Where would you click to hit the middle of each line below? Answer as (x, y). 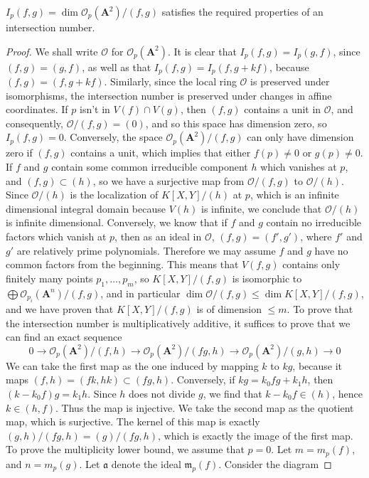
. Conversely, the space (113, 137)
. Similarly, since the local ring (170, 81)
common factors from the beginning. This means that (122, 264)
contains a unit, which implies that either (161, 153)
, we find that (232, 393)
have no (331, 250)
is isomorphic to (267, 278)
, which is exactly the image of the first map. (255, 435)
